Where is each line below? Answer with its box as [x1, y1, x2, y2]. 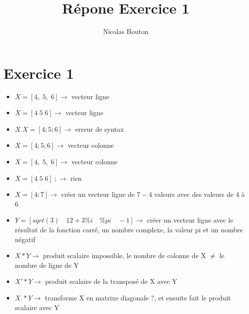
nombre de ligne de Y [15, 260, 79, 270]
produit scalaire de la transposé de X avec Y [45, 276, 178, 286]
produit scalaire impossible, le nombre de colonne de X [43, 250, 206, 261]
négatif [15, 234, 35, 244]
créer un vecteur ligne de [61, 189, 135, 199]
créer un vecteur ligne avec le [147, 215, 233, 225]
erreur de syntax [75, 123, 124, 134]
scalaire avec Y [15, 302, 59, 312]
